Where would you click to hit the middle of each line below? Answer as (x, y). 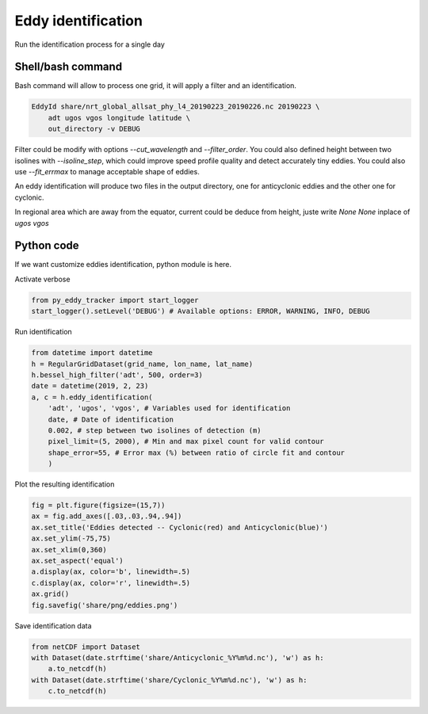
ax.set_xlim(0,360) (69, 550)
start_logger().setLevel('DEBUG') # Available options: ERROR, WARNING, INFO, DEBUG (201, 311)
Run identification (44, 332)
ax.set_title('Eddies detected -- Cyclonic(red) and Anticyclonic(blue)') (180, 527)
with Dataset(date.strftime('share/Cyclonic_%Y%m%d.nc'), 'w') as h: (169, 680)
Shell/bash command (69, 67)
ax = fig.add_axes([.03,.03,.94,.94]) (107, 516)
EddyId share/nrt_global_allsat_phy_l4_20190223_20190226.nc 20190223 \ (176, 107)
